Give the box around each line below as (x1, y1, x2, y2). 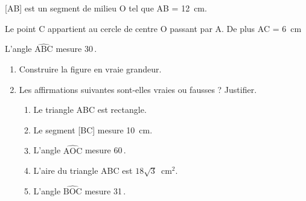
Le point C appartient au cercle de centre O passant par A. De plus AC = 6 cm (5, 22, 302, 34)
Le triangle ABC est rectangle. (33, 103, 147, 116)
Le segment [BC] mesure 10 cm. (33, 123, 153, 136)
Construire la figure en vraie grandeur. (19, 63, 162, 75)
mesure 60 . (84, 144, 126, 156)
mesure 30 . (56, 42, 97, 55)
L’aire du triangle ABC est (33, 164, 133, 177)
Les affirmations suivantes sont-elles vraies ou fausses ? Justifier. (19, 83, 257, 95)
